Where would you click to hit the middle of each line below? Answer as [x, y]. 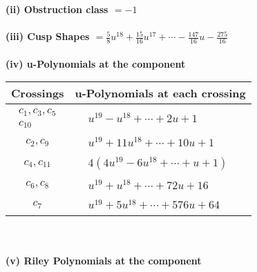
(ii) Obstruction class [57, 9]
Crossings [38, 93]
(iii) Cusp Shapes [48, 36]
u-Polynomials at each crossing [160, 93]
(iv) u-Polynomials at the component [96, 63]
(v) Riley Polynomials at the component [104, 260]
